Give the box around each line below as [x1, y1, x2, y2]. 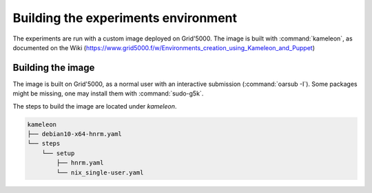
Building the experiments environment [12, 10, 238, 25]
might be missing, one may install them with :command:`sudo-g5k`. [12, 89, 204, 98]
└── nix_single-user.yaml [56, 168, 144, 177]
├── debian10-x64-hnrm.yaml [27, 130, 122, 137]
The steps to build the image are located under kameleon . [12, 102, 177, 110]
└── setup [41, 149, 75, 157]
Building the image [12, 62, 95, 73]
